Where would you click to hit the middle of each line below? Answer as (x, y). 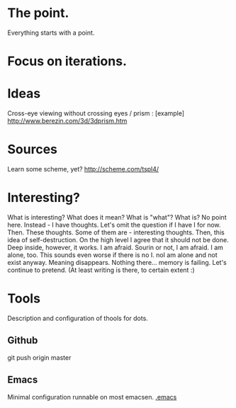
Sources (33, 149)
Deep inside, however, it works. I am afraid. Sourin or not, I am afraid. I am (115, 247)
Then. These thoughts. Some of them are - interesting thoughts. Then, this (116, 232)
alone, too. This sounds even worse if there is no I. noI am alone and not (112, 255)
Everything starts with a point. (51, 33)
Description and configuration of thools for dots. (78, 318)
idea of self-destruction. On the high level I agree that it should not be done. (118, 239)
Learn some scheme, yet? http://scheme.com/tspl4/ (83, 169)
